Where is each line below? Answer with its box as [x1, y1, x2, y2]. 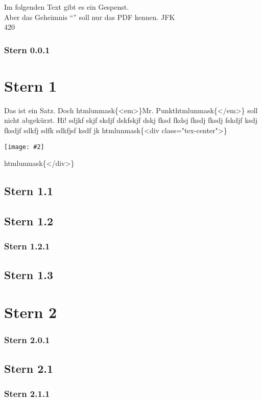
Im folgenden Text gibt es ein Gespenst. [4, 2, 129, 12]
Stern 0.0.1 [4, 43, 50, 56]
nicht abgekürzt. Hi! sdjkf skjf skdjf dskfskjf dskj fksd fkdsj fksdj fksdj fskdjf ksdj [4, 115, 258, 125]
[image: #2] [4, 143, 44, 151]
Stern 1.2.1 [4, 240, 50, 252]
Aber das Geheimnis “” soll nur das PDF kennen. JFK [4, 11, 175, 22]
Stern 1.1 [4, 183, 54, 199]
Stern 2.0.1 [4, 333, 50, 346]
